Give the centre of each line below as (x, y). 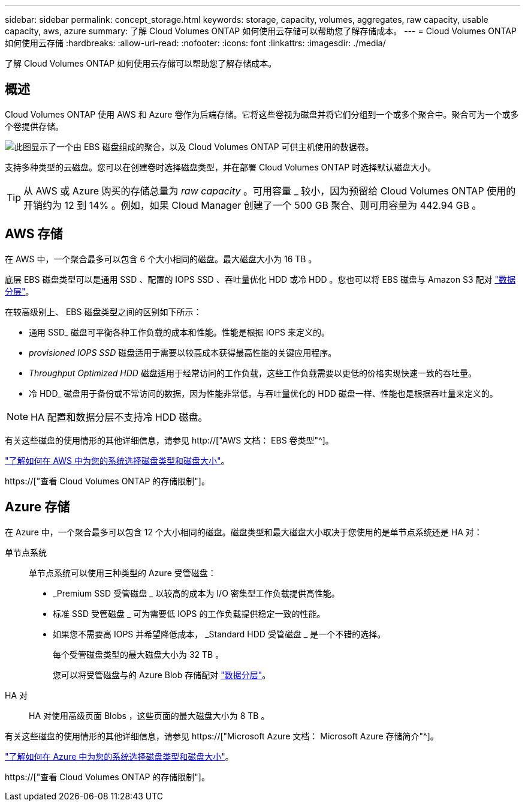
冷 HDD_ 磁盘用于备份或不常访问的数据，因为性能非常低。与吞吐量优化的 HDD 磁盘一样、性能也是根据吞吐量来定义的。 (263, 393)
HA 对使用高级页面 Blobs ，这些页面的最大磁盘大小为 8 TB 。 (149, 715)
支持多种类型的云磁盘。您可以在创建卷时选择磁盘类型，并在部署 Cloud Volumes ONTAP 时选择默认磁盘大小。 (221, 167)
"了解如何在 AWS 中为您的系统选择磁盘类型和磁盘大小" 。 (117, 460)
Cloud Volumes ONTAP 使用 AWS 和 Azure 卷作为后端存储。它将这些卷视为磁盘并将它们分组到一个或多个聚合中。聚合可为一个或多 (262, 114)
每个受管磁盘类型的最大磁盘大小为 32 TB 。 (138, 654)
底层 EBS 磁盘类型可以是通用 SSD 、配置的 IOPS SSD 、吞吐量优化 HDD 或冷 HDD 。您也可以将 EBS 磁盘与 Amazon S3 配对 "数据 (260, 279)
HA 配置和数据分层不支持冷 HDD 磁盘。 (119, 417)
